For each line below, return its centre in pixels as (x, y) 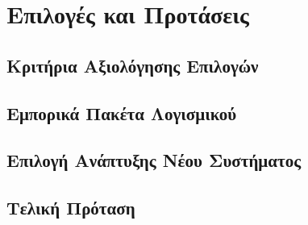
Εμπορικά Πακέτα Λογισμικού (122, 112)
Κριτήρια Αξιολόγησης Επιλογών (133, 65)
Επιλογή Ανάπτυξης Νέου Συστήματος (154, 160)
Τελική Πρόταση (71, 208)
